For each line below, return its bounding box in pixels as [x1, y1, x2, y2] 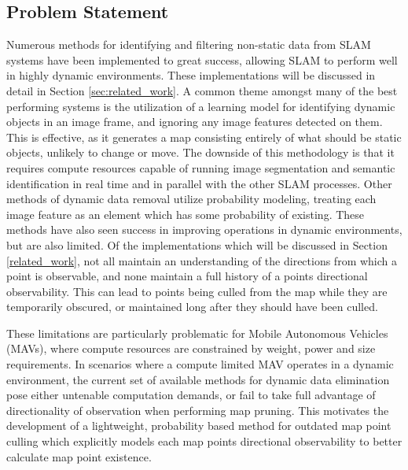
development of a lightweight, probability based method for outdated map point [6, 417, 391, 434]
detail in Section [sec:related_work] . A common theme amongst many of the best [6, 82, 398, 98]
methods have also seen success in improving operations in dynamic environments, [6, 221, 402, 238]
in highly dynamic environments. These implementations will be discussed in [6, 67, 376, 83]
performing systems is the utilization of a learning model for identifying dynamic [6, 98, 395, 114]
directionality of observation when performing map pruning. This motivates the [6, 402, 389, 418]
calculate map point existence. [6, 448, 152, 464]
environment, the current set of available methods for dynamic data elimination [6, 371, 390, 387]
